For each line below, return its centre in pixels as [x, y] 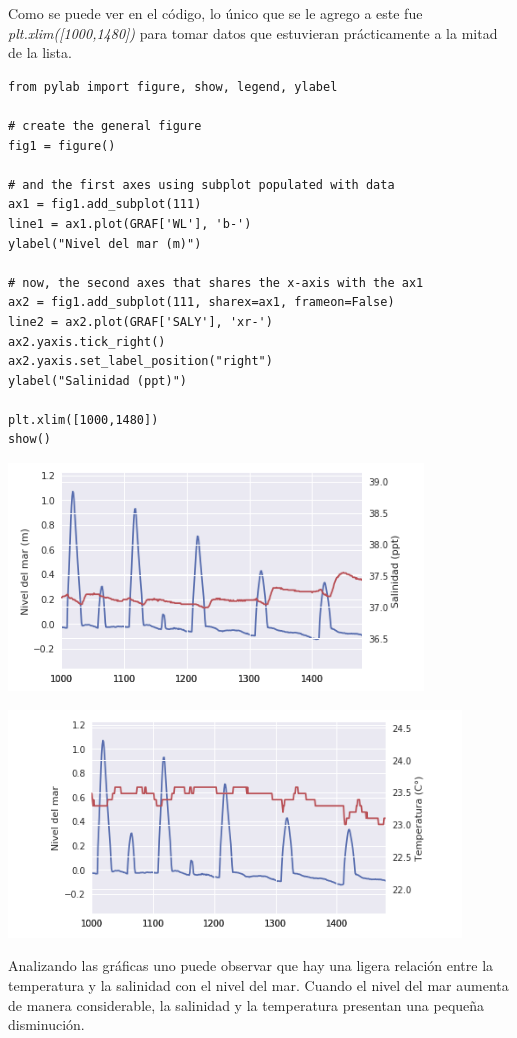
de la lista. [40, 52]
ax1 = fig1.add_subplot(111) [105, 204]
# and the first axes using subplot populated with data [201, 184]
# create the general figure [105, 125]
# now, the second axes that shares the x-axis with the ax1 [216, 282]
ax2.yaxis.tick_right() [87, 341]
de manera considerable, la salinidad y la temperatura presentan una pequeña [246, 1004]
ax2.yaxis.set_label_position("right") [140, 361]
